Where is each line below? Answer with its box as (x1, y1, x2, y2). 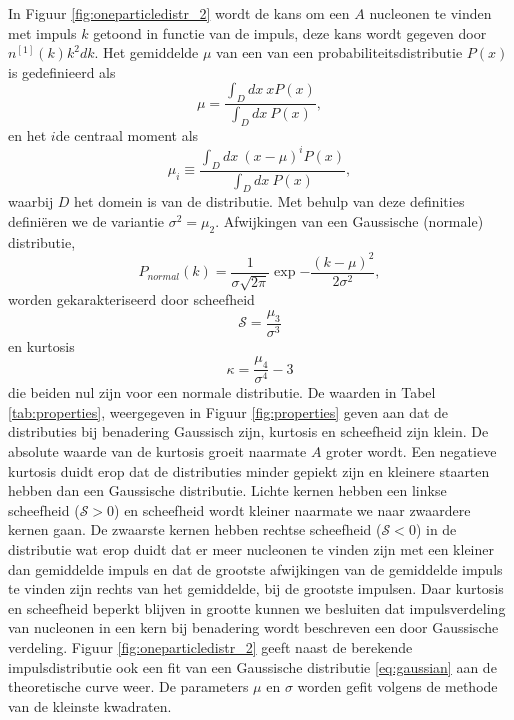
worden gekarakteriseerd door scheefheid (8, 289, 255, 310)
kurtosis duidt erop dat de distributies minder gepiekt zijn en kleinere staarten (8, 460, 490, 481)
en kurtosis (8, 335, 75, 356)
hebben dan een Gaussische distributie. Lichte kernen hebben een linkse (8, 480, 447, 501)
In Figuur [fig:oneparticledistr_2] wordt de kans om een (8, 3, 350, 23)
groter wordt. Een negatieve (326, 440, 497, 461)
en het (8, 124, 47, 145)
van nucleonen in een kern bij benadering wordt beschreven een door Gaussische (8, 617, 499, 638)
